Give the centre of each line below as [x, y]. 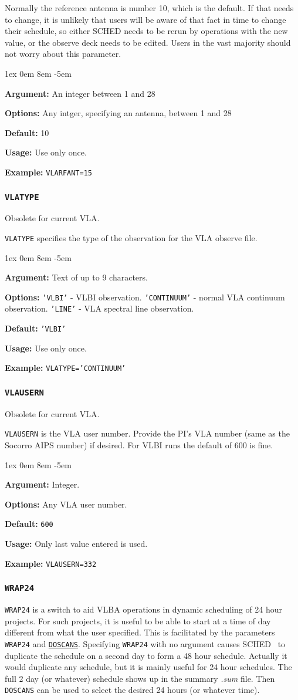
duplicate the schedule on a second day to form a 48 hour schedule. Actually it [146, 655]
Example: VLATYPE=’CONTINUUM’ [65, 368]
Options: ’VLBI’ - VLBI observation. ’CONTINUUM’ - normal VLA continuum [145, 297]
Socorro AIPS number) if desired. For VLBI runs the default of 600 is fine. [139, 445]
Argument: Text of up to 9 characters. [76, 277]
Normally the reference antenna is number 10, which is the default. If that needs [149, 8]
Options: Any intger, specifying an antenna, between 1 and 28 [118, 113]
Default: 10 [27, 132]
